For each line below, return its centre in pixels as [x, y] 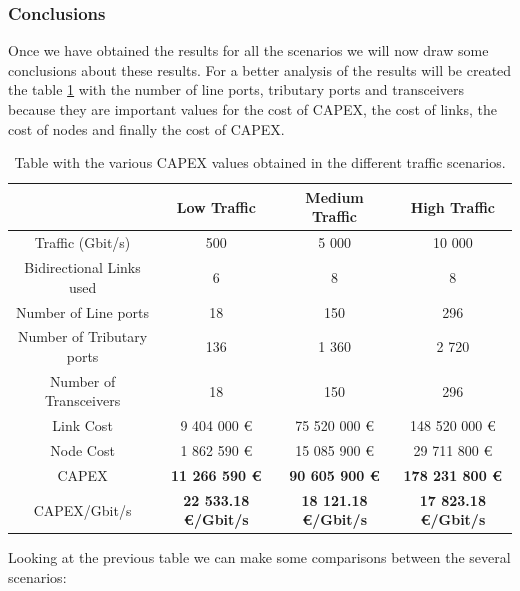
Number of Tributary [82, 336]
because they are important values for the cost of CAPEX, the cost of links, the [252, 109]
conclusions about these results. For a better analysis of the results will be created [260, 69]
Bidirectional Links [82, 267]
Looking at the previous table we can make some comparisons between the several [259, 557]
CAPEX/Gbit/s [82, 509]
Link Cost [82, 425]
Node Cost [82, 450]
